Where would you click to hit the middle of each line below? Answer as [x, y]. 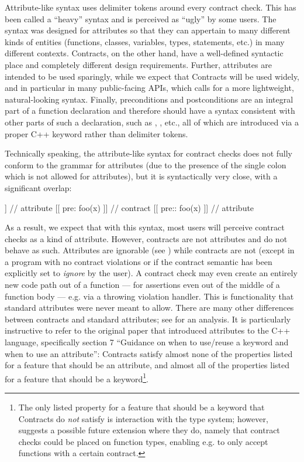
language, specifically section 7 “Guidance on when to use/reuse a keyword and [147, 342]
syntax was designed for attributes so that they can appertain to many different [148, 30]
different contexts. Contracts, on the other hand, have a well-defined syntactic [144, 53]
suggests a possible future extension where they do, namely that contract [149, 430]
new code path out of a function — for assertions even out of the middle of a [142, 285]
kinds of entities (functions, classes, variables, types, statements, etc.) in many [145, 41]
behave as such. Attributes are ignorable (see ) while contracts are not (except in [150, 250]
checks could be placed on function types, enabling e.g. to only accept [143, 441]
